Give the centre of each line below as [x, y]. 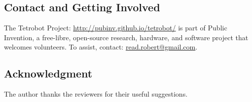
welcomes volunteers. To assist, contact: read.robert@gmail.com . [101, 47]
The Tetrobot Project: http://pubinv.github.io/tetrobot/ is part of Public [116, 28]
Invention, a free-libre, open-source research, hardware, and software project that [126, 37]
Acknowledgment [48, 73]
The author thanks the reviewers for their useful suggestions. [96, 94]
